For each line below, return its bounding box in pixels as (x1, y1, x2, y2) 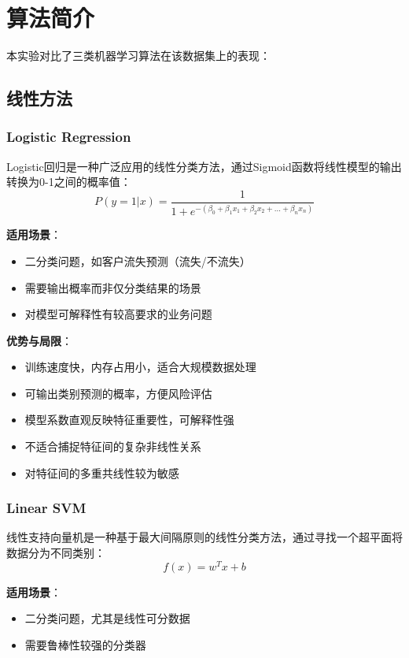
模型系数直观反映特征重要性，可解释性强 (24, 411, 234, 428)
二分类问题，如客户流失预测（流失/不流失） (24, 252, 251, 269)
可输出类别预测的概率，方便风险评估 (24, 385, 212, 401)
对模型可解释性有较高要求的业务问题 (24, 306, 212, 322)
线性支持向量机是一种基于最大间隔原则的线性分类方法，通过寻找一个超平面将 (6, 529, 403, 545)
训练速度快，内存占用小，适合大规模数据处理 (24, 359, 256, 375)
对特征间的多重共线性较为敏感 (24, 464, 179, 481)
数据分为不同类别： (6, 545, 105, 561)
